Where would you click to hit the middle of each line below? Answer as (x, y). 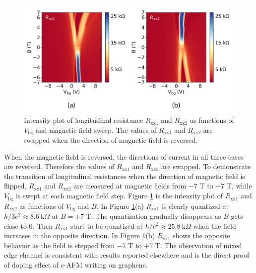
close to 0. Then (29, 226)
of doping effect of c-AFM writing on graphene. (76, 264)
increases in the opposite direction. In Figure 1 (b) (80, 235)
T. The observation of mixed (198, 245)
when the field (215, 226)
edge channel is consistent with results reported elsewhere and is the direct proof (127, 255)
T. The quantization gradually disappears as (154, 216)
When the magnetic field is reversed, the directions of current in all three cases (124, 156)
